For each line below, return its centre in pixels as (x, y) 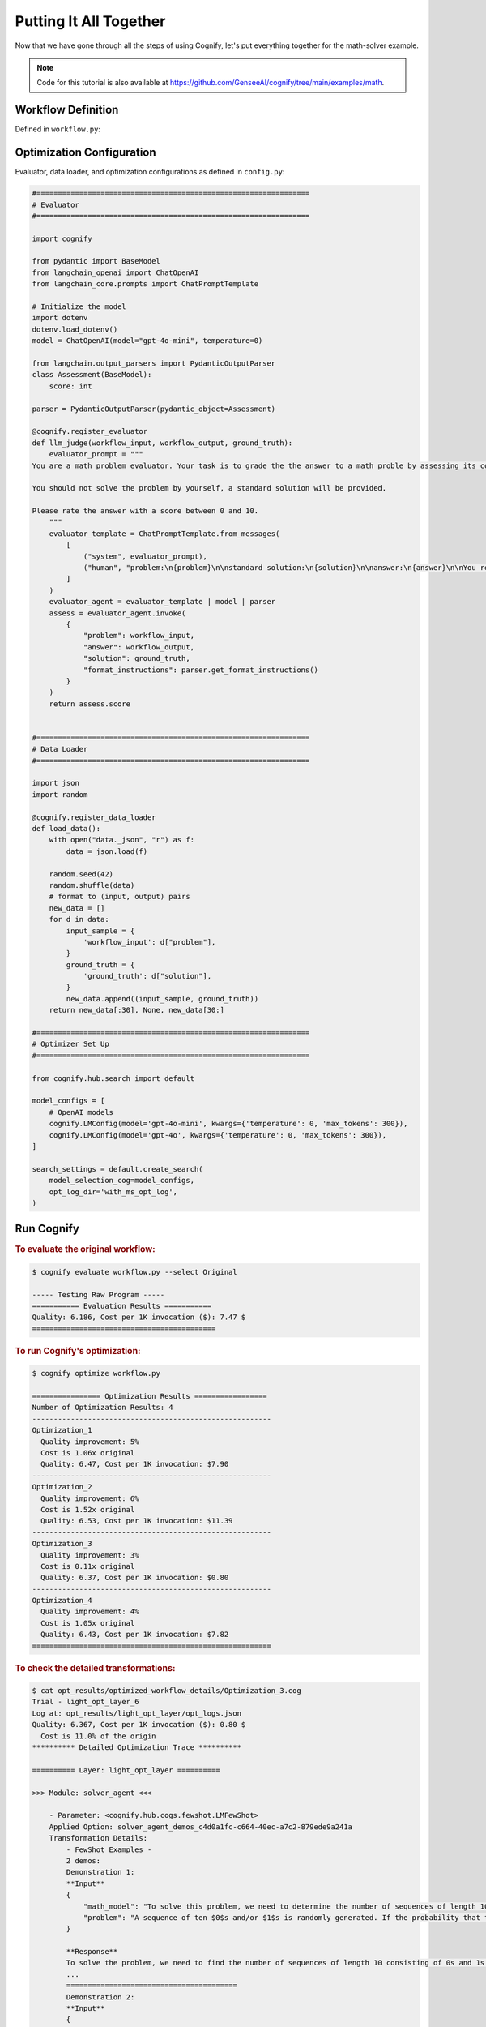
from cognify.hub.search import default (113, 1078)
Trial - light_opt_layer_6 (85, 1702)
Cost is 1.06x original (88, 1453)
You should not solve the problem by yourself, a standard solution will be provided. (209, 488)
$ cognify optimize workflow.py (96, 1373)
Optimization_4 (62, 1601)
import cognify (62, 238)
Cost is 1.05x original (88, 1623)
